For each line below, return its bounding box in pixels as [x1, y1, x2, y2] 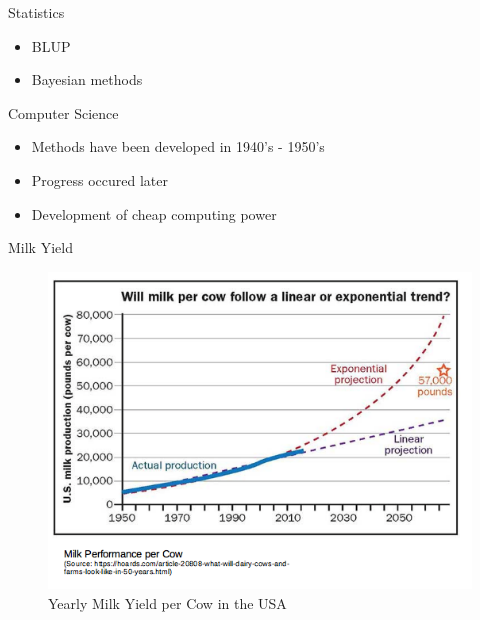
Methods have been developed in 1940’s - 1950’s [31, 136, 325, 157]
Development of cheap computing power [31, 203, 277, 224]
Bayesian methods [31, 69, 143, 90]
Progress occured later [31, 169, 169, 190]
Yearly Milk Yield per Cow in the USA [48, 592, 287, 613]
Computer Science [8, 102, 119, 123]
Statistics [8, 2, 65, 22]
